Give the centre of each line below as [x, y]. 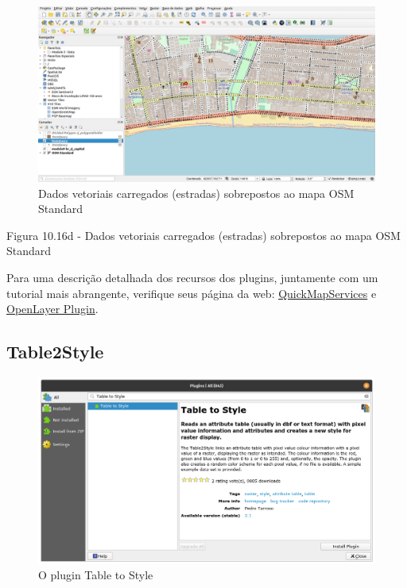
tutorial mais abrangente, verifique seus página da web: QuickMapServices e [192, 293]
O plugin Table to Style [96, 575]
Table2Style [55, 352]
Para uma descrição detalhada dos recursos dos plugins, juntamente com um [192, 278]
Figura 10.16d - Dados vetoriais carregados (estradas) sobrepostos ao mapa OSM [203, 235]
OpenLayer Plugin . [52, 309]
